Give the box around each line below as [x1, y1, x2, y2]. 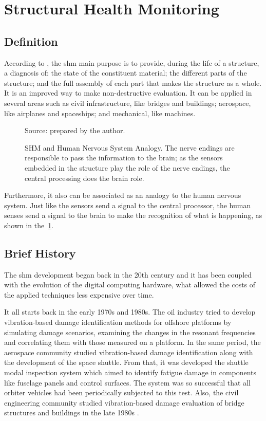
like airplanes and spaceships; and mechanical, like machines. [4, 107, 196, 118]
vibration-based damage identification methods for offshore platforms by [4, 317, 232, 327]
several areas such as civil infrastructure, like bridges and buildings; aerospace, [4, 97, 251, 108]
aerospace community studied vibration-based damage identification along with [4, 346, 253, 357]
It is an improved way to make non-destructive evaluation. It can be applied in [4, 87, 252, 98]
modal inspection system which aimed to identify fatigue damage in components [4, 367, 257, 378]
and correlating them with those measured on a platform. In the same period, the [4, 337, 261, 347]
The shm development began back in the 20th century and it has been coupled [4, 269, 252, 280]
